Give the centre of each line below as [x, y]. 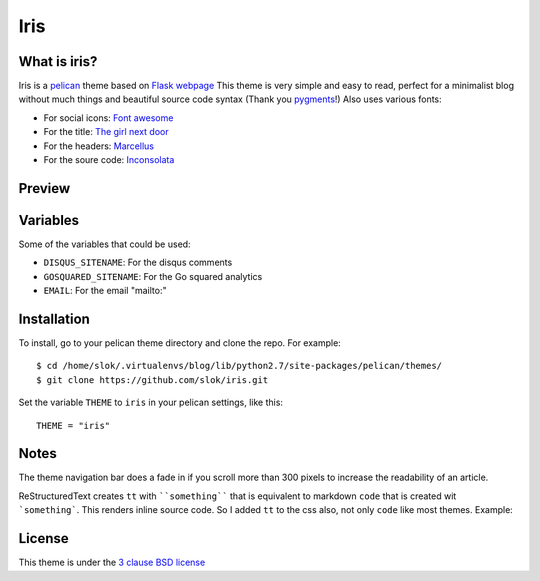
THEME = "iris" [73, 425]
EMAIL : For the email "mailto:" [105, 291]
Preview [44, 188]
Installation [54, 318]
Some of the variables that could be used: [104, 244]
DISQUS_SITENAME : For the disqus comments [138, 262]
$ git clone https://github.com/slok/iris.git [152, 379]
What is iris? [58, 61]
